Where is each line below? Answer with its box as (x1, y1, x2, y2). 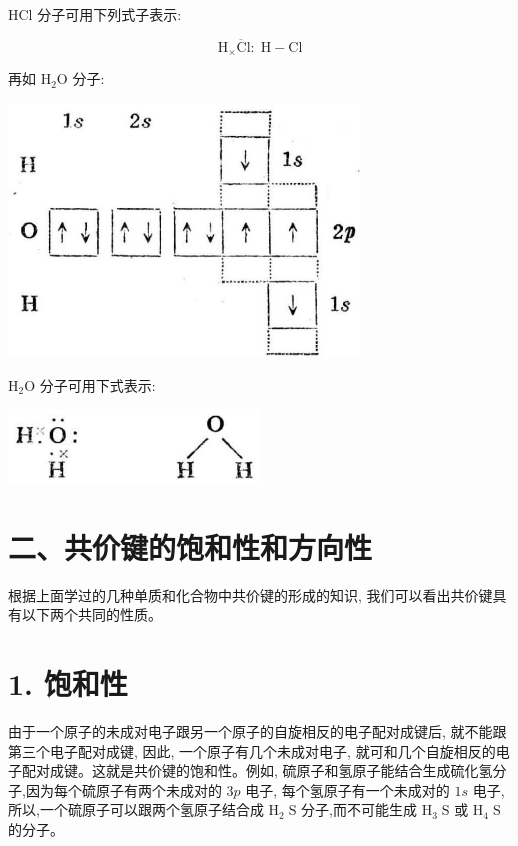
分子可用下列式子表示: (37, 4, 182, 24)
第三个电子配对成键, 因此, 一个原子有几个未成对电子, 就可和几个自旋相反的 (8, 740, 496, 761)
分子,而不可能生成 (301, 799, 417, 820)
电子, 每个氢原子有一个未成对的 (245, 779, 450, 800)
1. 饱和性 (8, 663, 128, 704)
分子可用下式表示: (39, 374, 156, 395)
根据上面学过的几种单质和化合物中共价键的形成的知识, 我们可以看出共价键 (8, 584, 493, 605)
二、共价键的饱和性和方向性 (8, 526, 373, 567)
